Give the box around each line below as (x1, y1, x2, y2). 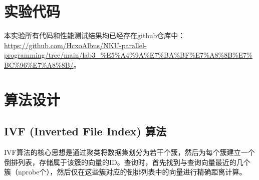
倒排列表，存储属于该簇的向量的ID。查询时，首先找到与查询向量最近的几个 (4, 156, 250, 167)
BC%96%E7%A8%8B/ (4, 59, 74, 70)
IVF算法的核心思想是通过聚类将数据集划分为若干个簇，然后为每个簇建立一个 (4, 147, 255, 157)
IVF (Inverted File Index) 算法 (4, 123, 166, 139)
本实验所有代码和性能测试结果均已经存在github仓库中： (4, 30, 185, 41)
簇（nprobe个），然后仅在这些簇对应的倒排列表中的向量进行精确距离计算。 (4, 166, 246, 177)
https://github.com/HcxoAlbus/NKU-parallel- (4, 40, 147, 50)
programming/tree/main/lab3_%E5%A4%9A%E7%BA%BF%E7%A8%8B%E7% (4, 50, 252, 60)
